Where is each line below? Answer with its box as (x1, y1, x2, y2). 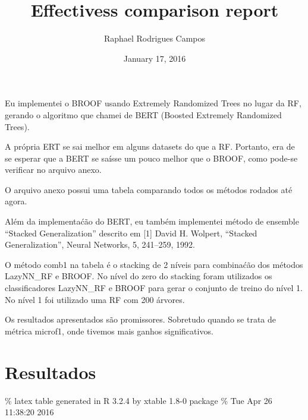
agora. (5, 195, 27, 207)
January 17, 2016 (123, 52, 186, 64)
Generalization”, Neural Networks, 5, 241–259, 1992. (5, 238, 195, 251)
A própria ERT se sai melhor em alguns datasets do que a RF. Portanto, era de (5, 140, 295, 153)
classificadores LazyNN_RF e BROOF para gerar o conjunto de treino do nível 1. (5, 282, 303, 294)
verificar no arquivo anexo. (5, 163, 102, 176)
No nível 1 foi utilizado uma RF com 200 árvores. (5, 293, 185, 305)
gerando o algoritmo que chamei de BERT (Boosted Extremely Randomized (5, 108, 282, 121)
